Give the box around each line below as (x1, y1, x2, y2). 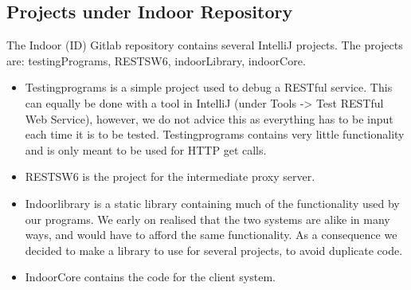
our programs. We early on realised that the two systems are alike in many (25, 210, 390, 227)
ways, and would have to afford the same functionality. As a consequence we (25, 226, 397, 243)
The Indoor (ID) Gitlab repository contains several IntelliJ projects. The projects (6, 37, 403, 53)
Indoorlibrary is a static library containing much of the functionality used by (25, 194, 400, 211)
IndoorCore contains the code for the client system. (25, 268, 276, 285)
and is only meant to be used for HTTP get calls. (25, 141, 267, 158)
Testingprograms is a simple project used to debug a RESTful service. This (25, 79, 393, 96)
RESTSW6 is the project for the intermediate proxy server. (25, 168, 315, 185)
